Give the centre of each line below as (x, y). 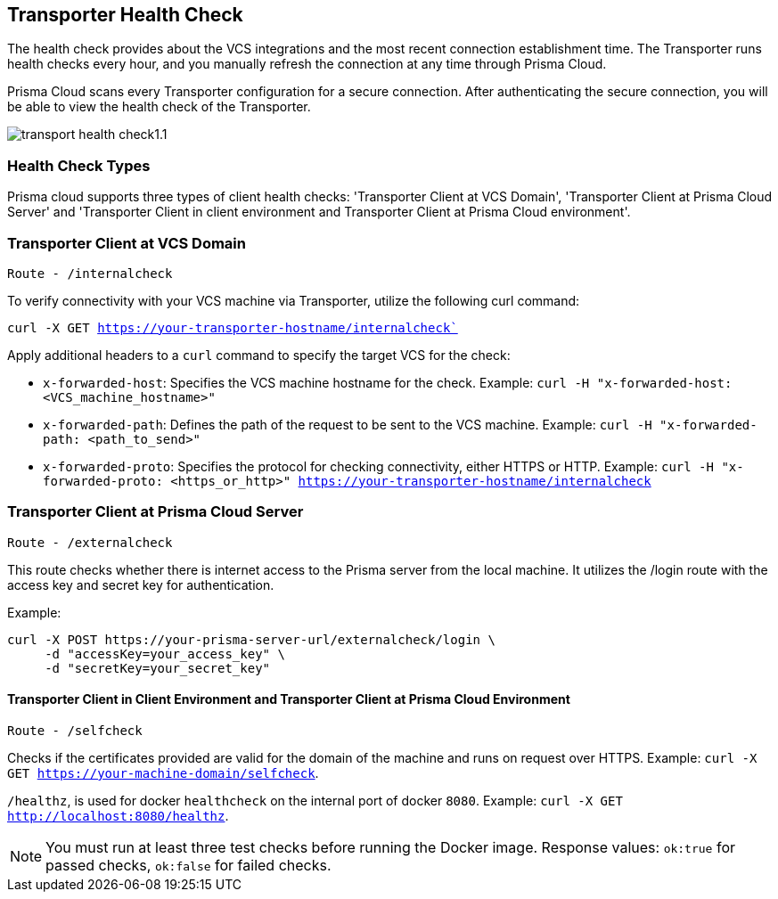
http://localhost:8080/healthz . (118, 815)
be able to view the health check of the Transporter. (159, 107)
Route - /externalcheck (90, 542)
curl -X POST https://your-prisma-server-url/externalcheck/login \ (251, 639)
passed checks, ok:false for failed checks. (188, 865)
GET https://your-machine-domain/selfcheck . (163, 772)
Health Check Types (79, 165)
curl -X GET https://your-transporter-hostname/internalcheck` (233, 327)
